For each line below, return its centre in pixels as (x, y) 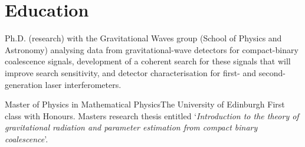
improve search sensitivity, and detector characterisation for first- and (131, 72)
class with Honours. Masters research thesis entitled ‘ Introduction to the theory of (152, 115)
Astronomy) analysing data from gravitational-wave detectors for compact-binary (152, 49)
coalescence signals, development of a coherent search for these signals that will (148, 61)
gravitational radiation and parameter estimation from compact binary (131, 127)
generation (24, 84)
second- (272, 72)
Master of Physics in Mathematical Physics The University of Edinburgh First (145, 104)
